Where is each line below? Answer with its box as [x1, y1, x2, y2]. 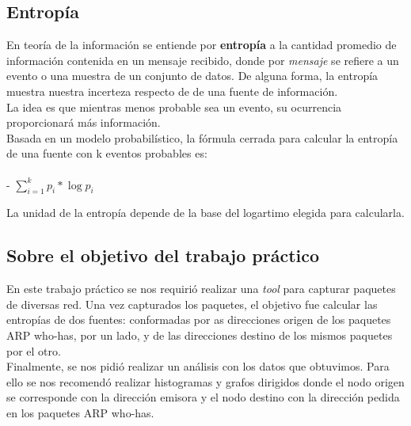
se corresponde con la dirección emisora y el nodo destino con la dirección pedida [6, 389, 400, 405]
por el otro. [6, 342, 61, 359]
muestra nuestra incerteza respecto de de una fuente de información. [6, 82, 338, 99]
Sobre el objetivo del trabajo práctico [6, 243, 320, 268]
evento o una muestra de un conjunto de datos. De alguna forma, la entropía [6, 67, 379, 84]
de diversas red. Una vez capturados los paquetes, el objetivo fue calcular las [6, 295, 378, 312]
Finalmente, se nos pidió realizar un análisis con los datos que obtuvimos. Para [6, 358, 390, 375]
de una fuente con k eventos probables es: [6, 145, 207, 162]
